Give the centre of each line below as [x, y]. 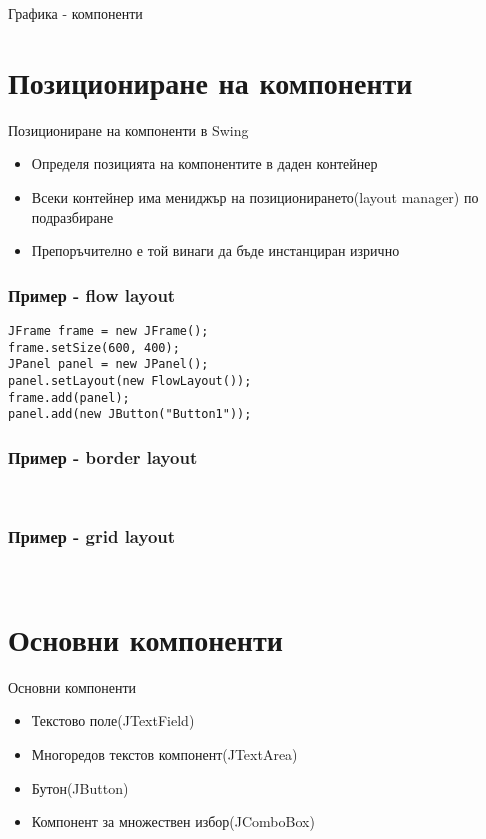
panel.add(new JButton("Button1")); [130, 414]
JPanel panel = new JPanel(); [108, 364]
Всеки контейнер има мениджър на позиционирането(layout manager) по [255, 196]
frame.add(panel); [69, 397]
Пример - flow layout [92, 294]
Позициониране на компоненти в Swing [128, 129]
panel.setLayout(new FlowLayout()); [130, 380]
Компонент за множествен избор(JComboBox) [173, 821]
